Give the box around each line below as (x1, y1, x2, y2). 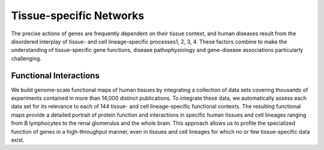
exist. (11, 136, 25, 143)
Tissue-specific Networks (11, 9, 145, 22)
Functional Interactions (11, 71, 100, 81)
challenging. (11, 54, 42, 62)
